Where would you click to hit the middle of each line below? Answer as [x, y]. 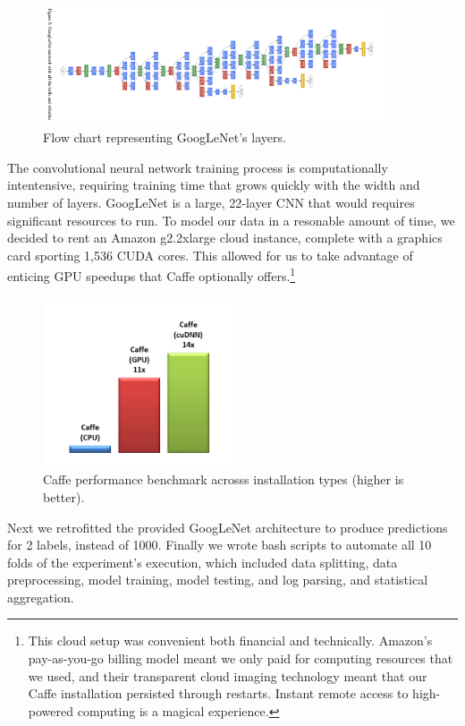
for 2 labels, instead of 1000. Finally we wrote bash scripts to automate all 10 [220, 545]
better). [64, 496]
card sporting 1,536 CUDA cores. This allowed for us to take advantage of [210, 255]
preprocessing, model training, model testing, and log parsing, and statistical [218, 580]
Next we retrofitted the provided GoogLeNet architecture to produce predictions [228, 527]
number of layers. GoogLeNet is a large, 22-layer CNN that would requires [211, 202]
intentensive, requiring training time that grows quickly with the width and [214, 185]
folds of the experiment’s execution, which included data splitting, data [203, 562]
